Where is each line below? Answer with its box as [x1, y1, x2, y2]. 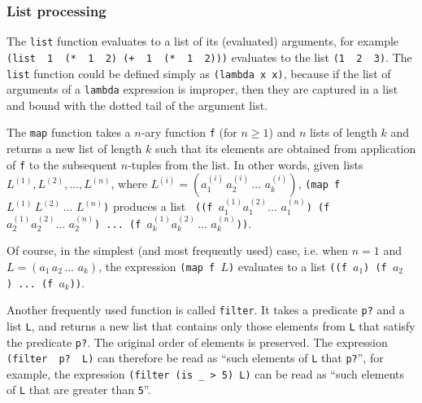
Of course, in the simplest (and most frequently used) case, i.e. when [7, 242, 349, 259]
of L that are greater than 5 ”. [7, 381, 151, 398]
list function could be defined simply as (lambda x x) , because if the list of [7, 64, 391, 81]
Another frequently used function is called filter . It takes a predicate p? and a [7, 301, 405, 318]
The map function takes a [7, 124, 131, 141]
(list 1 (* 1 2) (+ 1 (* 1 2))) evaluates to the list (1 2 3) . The [7, 48, 412, 65]
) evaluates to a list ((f [228, 257, 347, 274]
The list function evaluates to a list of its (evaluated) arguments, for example [7, 33, 399, 50]
